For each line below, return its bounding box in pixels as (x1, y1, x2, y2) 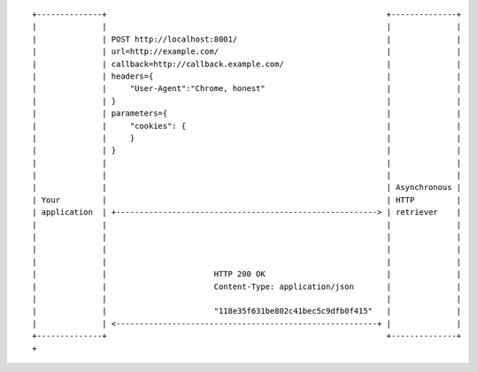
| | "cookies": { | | (32, 120, 462, 131)
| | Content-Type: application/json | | (32, 281, 462, 292)
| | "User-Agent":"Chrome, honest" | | (32, 84, 462, 94)
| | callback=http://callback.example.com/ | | (32, 58, 462, 69)
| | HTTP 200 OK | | (32, 270, 462, 279)
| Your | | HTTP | (32, 194, 462, 205)
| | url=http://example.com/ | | (32, 47, 462, 57)
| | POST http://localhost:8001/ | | (32, 34, 462, 44)
